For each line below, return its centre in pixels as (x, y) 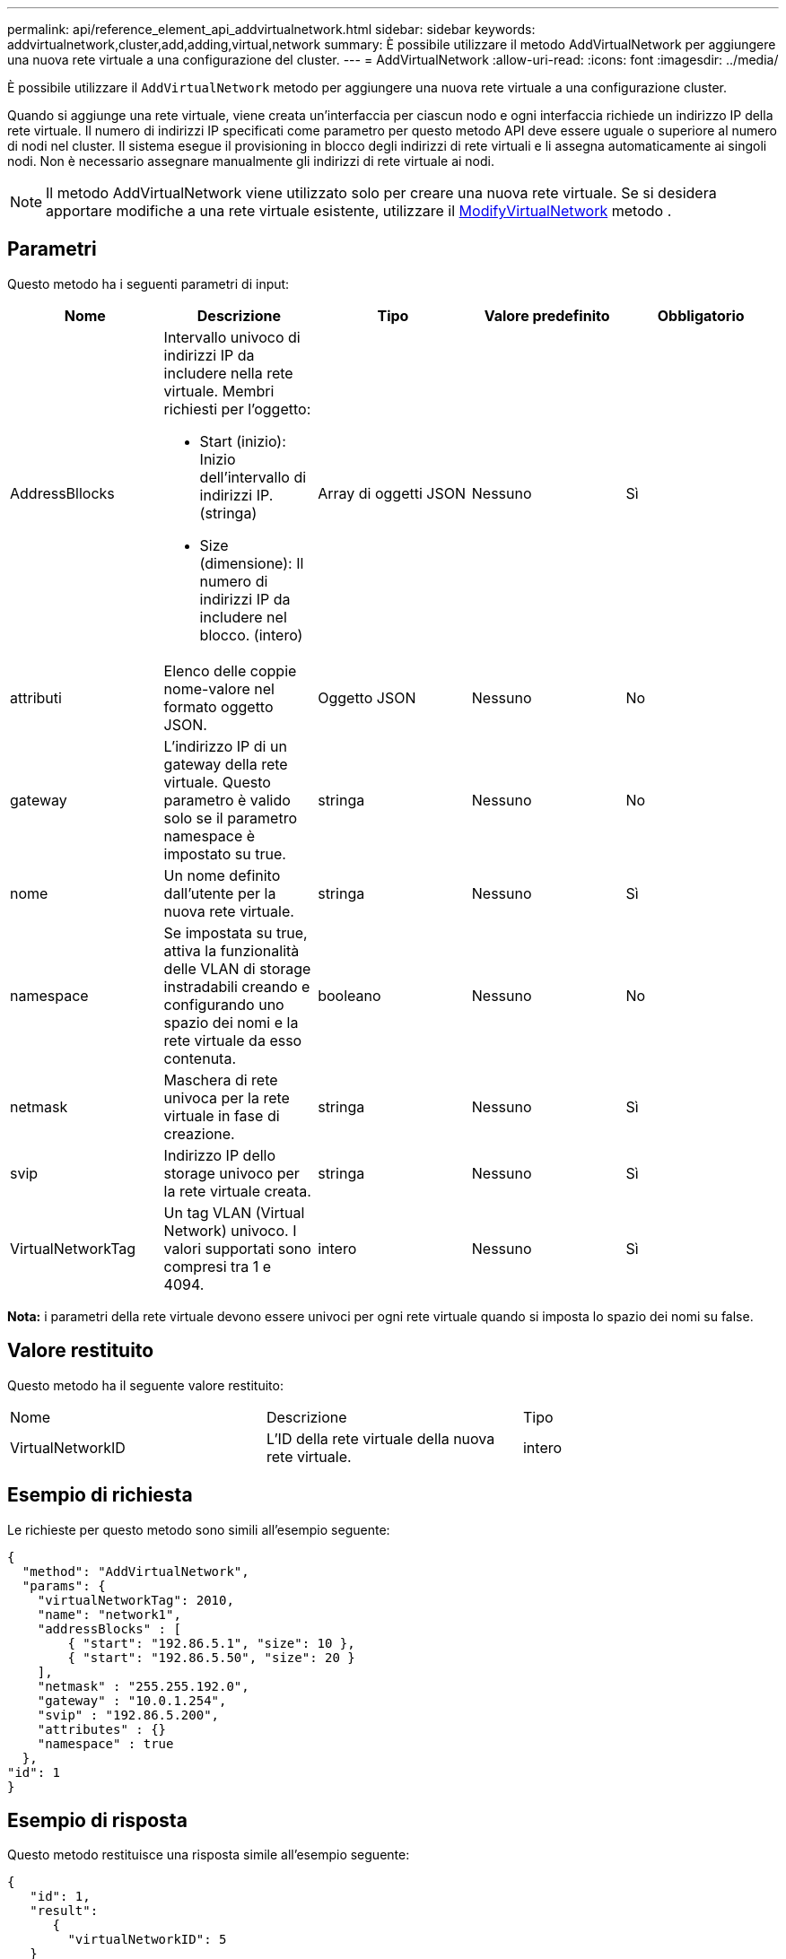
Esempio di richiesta (100, 1495)
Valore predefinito (547, 315)
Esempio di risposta (97, 1820)
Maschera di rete (221, 1080)
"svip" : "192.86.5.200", (128, 1715)
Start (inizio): (243, 441)
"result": (64, 1911)
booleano (349, 995)
